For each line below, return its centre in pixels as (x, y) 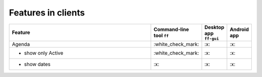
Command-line (171, 30)
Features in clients (47, 13)
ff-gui (212, 38)
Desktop (214, 27)
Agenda (21, 44)
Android (239, 30)
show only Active (44, 53)
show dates (37, 64)
